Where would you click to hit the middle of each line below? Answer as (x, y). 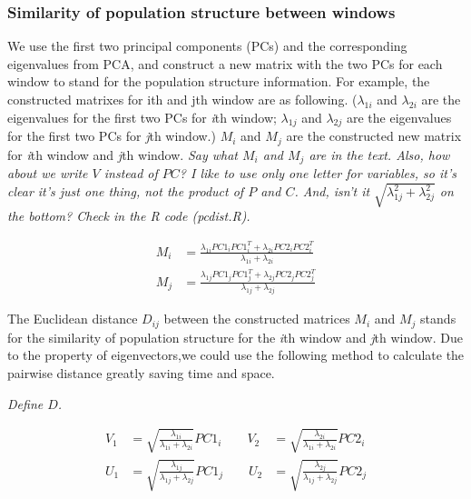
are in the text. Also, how (379, 154)
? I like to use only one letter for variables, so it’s (318, 173)
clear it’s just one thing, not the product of (126, 191)
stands (438, 319)
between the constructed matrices (257, 319)
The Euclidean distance (73, 319)
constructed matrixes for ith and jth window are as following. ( (182, 99)
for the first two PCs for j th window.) (112, 136)
